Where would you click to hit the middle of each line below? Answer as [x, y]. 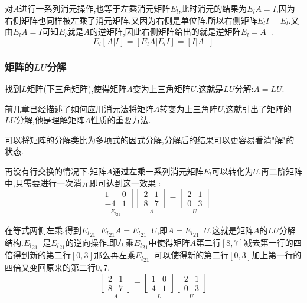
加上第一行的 [277, 255]
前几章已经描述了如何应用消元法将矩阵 [79, 108]
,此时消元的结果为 [213, 8]
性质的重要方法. [121, 120]
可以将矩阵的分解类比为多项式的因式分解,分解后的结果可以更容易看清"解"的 [150, 139]
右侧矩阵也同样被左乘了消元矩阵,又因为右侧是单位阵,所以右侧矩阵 [131, 20]
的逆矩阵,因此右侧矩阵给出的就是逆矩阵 [165, 32]
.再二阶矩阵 [280, 171]
